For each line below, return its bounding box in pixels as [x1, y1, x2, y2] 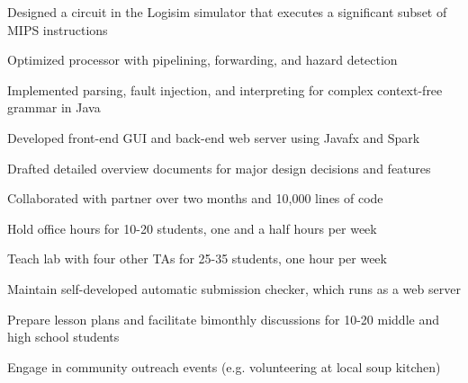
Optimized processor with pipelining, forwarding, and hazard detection [7, 50, 398, 69]
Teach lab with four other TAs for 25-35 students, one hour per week [7, 249, 387, 268]
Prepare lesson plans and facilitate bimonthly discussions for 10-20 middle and [7, 309, 439, 328]
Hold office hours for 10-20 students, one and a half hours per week [7, 218, 377, 237]
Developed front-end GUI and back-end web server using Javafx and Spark [7, 128, 420, 147]
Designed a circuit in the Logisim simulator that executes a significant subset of [7, 3, 447, 21]
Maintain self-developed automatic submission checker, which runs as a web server [7, 279, 461, 298]
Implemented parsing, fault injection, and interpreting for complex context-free [7, 80, 443, 99]
